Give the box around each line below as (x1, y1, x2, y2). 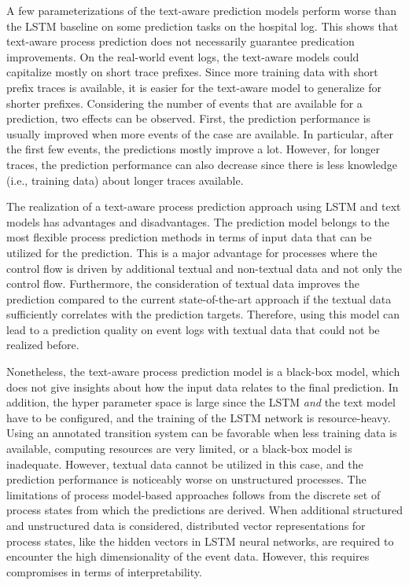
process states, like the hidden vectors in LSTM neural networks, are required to (6, 532, 394, 549)
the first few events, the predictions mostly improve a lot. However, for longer (6, 141, 380, 157)
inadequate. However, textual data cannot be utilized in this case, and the (6, 455, 363, 472)
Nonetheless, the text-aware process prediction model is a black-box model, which (6, 363, 400, 380)
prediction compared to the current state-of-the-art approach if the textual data (6, 290, 392, 307)
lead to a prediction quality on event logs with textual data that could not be (6, 321, 380, 337)
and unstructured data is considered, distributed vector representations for (6, 517, 366, 533)
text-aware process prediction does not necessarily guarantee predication (6, 33, 355, 50)
